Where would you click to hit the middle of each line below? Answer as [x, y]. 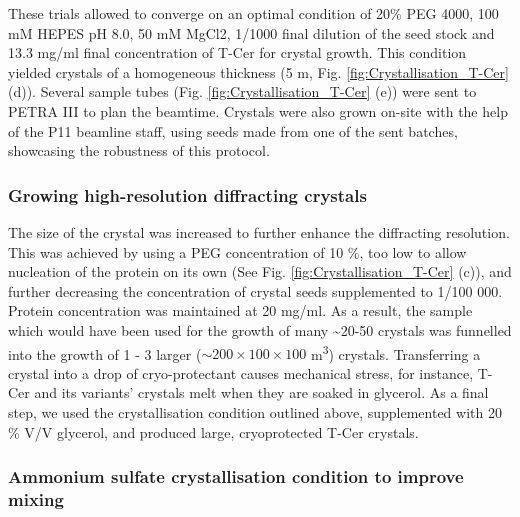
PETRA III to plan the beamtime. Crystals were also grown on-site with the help [258, 110]
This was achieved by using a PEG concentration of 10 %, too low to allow [237, 251]
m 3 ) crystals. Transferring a [396, 352]
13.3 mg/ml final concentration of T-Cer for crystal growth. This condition [237, 52]
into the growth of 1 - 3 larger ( [105, 353]
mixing [36, 499]
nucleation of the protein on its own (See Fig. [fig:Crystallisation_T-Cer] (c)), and [260, 271]
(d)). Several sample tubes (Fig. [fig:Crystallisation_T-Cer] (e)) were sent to [242, 91]
